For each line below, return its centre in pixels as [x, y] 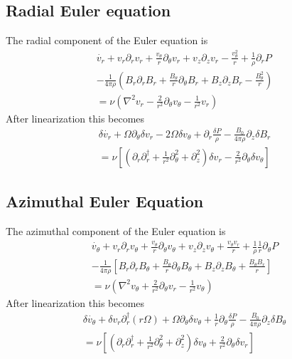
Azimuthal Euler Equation [105, 201]
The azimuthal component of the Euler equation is [116, 231]
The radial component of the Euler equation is [107, 40]
